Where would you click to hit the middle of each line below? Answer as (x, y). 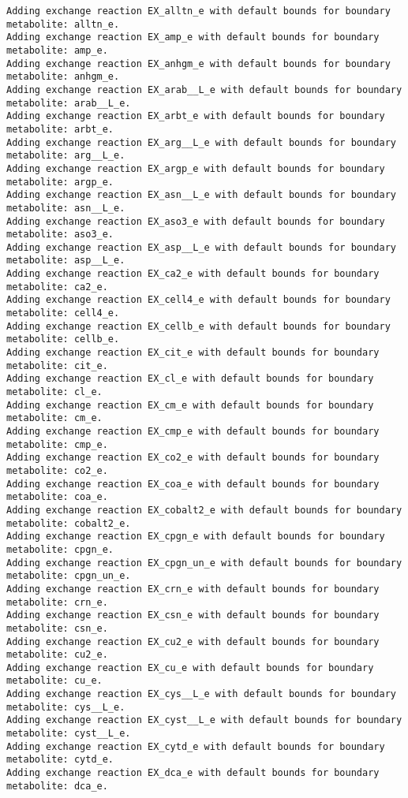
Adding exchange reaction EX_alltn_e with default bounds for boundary (198, 11)
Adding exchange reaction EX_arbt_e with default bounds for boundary (196, 116)
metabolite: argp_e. (60, 182)
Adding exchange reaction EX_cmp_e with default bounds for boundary (193, 431)
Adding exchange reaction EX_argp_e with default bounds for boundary (196, 168)
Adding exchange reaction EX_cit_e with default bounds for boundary (193, 353)
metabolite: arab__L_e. (69, 103)
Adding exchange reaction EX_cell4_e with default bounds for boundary (198, 300)
